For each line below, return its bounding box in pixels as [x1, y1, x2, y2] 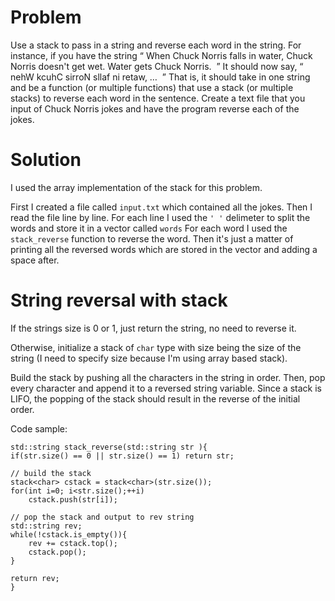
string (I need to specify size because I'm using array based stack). [10, 352, 288, 364]
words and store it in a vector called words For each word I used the [10, 222, 288, 234]
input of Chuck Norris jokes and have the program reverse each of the [10, 102, 300, 115]
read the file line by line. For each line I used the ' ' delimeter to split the [10, 211, 311, 223]
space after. [10, 254, 60, 266]
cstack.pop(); [28, 547, 87, 557]
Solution [10, 149, 82, 171]
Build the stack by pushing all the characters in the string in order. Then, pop [10, 371, 326, 383]
